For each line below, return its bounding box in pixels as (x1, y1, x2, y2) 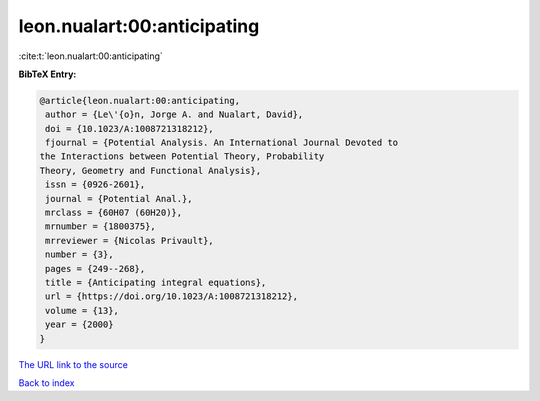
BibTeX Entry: (18, 68, 77, 80)
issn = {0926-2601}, (45, 179, 146, 190)
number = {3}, (45, 249, 114, 260)
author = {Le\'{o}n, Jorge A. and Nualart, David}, (45, 109, 304, 120)
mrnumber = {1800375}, (45, 221, 157, 232)
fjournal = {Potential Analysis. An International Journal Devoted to (45, 137, 399, 149)
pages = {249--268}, (45, 263, 146, 274)
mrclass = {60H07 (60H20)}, (45, 207, 183, 219)
